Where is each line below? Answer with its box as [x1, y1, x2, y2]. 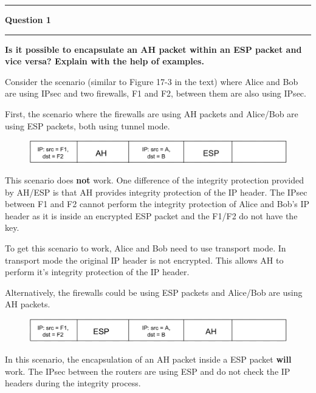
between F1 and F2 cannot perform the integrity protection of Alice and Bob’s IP [5, 197, 310, 210]
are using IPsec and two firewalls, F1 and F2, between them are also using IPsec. [5, 87, 306, 100]
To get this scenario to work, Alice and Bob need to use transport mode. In [5, 241, 286, 254]
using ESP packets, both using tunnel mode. [5, 119, 170, 132]
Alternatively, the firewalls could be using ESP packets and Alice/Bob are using [5, 285, 303, 298]
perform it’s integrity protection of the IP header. [5, 265, 190, 278]
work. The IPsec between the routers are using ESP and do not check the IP [5, 364, 290, 377]
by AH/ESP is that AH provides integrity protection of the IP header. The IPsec [5, 185, 307, 198]
